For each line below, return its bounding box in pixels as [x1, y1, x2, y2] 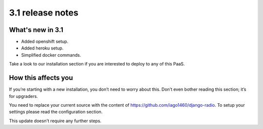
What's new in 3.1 [9, 26, 63, 34]
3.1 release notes [9, 7, 79, 18]
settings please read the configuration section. [9, 109, 103, 115]
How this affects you [9, 74, 73, 82]
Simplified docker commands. [21, 52, 81, 58]
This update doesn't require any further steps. [9, 118, 102, 124]
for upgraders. [9, 93, 38, 99]
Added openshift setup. [21, 39, 69, 45]
